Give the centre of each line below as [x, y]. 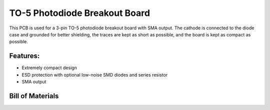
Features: [24, 56]
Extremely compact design [49, 68]
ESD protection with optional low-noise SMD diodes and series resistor [95, 75]
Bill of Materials [34, 96]
